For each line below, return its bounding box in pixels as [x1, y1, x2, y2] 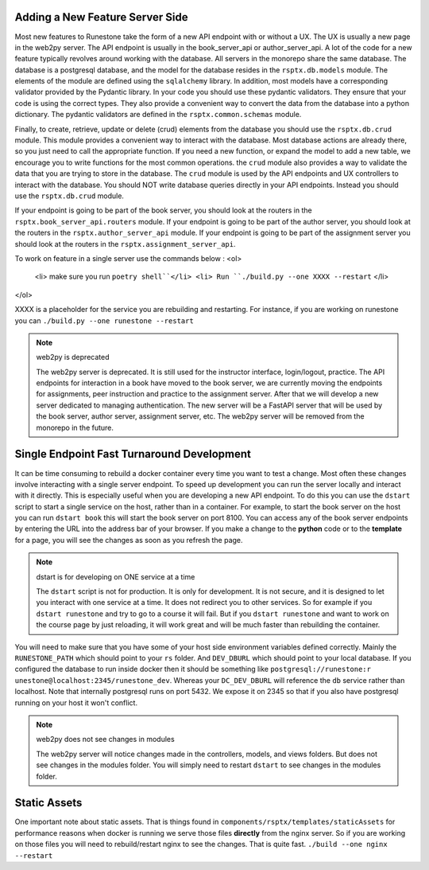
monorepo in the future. [36, 423, 114, 432]
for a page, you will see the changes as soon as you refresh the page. [14, 535, 243, 544]
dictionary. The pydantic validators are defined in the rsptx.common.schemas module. [14, 110, 302, 119]
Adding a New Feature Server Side [14, 10, 188, 24]
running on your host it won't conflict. [14, 697, 138, 708]
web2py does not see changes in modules [36, 735, 175, 744]
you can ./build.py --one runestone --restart [14, 315, 194, 326]
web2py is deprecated [36, 353, 110, 362]
